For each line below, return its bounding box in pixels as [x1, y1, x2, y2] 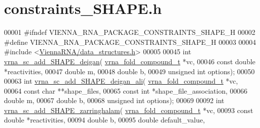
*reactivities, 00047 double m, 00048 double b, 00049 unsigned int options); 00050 [4, 66, 255, 76]
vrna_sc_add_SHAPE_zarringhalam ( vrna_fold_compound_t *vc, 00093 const [4, 105, 253, 115]
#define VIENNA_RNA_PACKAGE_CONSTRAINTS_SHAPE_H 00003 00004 [4, 36, 256, 47]
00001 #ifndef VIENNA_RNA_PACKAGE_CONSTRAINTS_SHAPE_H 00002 [4, 27, 255, 37]
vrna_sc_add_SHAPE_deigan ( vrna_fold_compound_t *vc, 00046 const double [4, 56, 255, 66]
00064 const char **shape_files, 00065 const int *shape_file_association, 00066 [4, 85, 247, 96]
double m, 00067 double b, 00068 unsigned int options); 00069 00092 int [4, 95, 224, 106]
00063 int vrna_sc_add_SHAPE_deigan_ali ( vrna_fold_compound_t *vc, [4, 76, 238, 86]
